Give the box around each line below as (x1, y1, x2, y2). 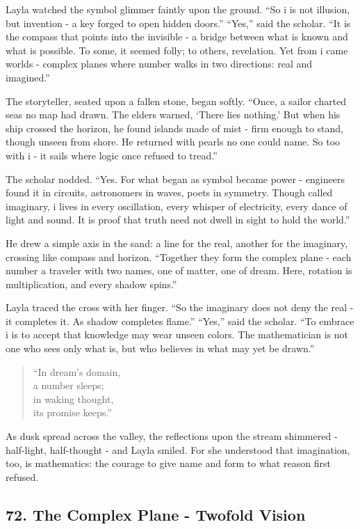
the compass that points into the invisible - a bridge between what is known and (6, 29, 348, 44)
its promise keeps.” (33, 405, 112, 420)
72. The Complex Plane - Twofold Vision (6, 503, 306, 525)
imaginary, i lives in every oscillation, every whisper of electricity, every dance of (6, 198, 347, 213)
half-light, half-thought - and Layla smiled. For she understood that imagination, (6, 442, 350, 457)
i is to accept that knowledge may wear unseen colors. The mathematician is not (6, 327, 349, 342)
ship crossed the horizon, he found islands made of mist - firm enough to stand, (6, 120, 343, 135)
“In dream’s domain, (33, 364, 121, 379)
